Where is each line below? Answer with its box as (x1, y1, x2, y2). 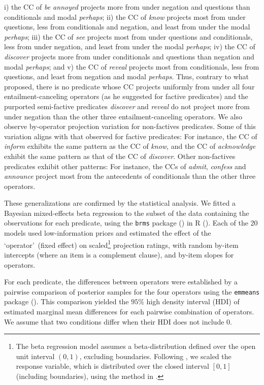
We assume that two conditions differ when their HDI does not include (4, 316, 224, 327)
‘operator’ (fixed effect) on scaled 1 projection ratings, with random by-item (4, 238, 239, 250)
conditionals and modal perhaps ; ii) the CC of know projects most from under (4, 11, 246, 22)
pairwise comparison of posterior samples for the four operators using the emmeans (4, 286, 260, 297)
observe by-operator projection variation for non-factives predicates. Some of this (4, 121, 256, 132)
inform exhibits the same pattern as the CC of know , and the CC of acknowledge (4, 141, 256, 151)
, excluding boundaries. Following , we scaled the (79, 350, 232, 361)
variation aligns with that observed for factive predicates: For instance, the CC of (4, 131, 257, 141)
